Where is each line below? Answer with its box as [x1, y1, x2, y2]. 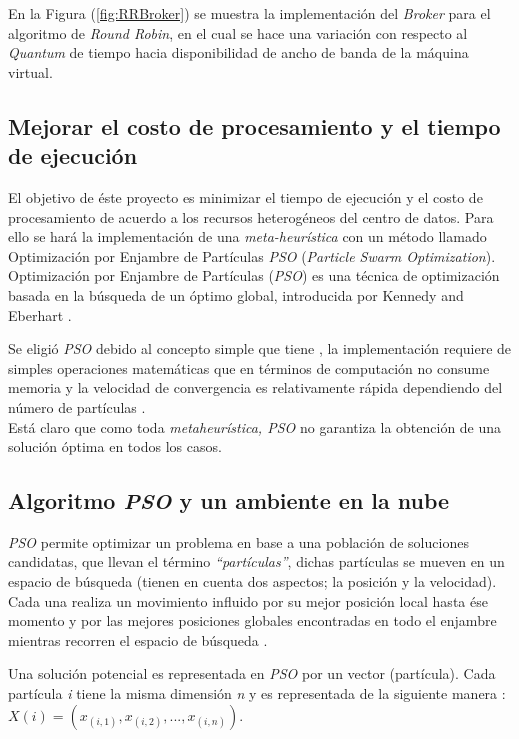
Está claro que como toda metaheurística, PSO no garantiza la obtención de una [8, 416, 502, 437]
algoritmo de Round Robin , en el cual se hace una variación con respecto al [8, 22, 468, 43]
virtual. [8, 61, 53, 82]
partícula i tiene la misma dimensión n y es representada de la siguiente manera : [8, 683, 506, 704]
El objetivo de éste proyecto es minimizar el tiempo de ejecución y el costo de [8, 186, 483, 207]
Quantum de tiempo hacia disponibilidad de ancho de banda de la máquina [8, 42, 469, 63]
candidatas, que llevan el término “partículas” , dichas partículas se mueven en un [8, 551, 505, 572]
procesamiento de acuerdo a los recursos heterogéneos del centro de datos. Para [8, 206, 494, 227]
